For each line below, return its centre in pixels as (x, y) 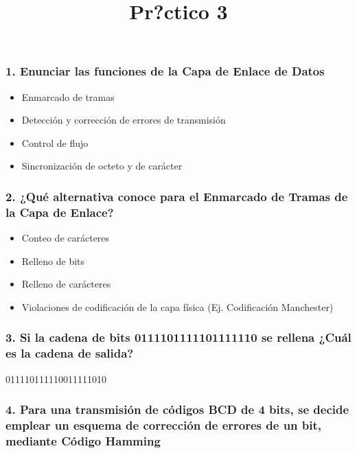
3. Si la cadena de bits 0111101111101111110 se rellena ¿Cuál (178, 337)
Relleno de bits (53, 260)
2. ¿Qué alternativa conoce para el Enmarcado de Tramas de (177, 196)
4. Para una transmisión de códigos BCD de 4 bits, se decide (177, 409)
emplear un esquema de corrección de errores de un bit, (164, 425)
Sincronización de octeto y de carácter (102, 166)
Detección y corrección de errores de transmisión (124, 120)
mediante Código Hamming (83, 441)
